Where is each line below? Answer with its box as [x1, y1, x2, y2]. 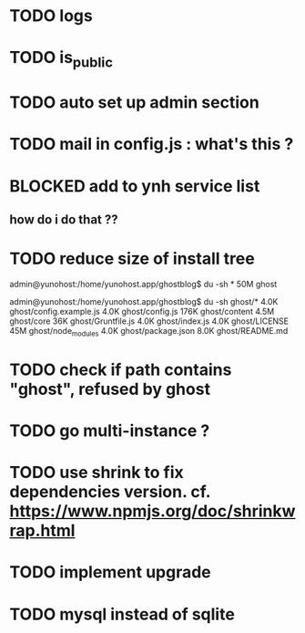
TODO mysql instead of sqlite [9, 604, 235, 625]
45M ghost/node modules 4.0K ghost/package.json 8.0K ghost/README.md [9, 325, 289, 338]
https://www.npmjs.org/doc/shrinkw [9, 501, 296, 522]
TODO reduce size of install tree [9, 248, 255, 269]
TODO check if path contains [9, 359, 232, 379]
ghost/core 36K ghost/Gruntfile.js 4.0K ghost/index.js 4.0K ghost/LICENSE [9, 316, 290, 327]
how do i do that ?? [9, 212, 118, 227]
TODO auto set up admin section [9, 92, 259, 113]
